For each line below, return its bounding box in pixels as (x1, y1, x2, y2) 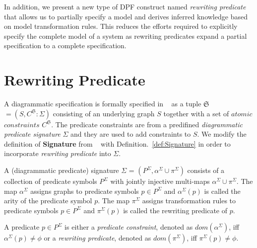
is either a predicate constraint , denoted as (64, 222, 193, 232)
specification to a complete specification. (4, 40, 127, 51)
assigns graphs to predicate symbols (30, 185, 139, 196)
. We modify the (197, 129, 247, 139)
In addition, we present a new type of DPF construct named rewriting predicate (4, 1, 246, 11)
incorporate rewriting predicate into (4, 148, 111, 159)
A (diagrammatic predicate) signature (4, 165, 119, 175)
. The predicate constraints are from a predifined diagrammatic (51, 119, 243, 129)
